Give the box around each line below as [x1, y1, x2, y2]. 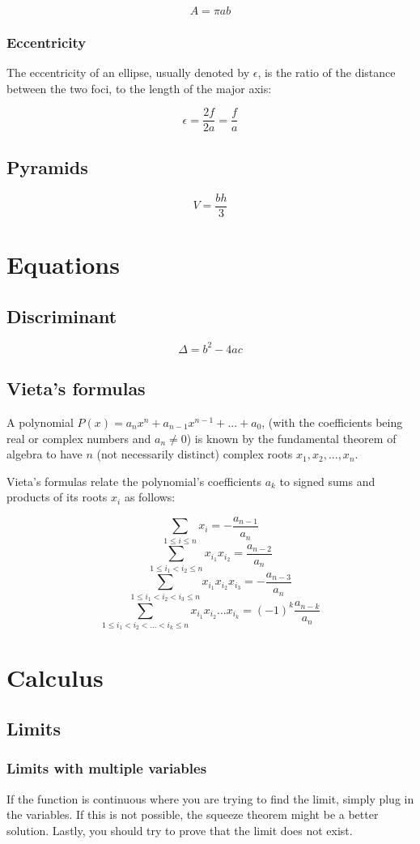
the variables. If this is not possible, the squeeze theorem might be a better [6, 806, 379, 823]
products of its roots [6, 488, 108, 505]
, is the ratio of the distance [257, 64, 396, 81]
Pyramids [6, 154, 88, 179]
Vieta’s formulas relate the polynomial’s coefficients [6, 472, 261, 489]
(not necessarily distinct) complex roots [96, 445, 293, 462]
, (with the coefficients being [261, 414, 403, 431]
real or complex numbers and [6, 429, 151, 446]
